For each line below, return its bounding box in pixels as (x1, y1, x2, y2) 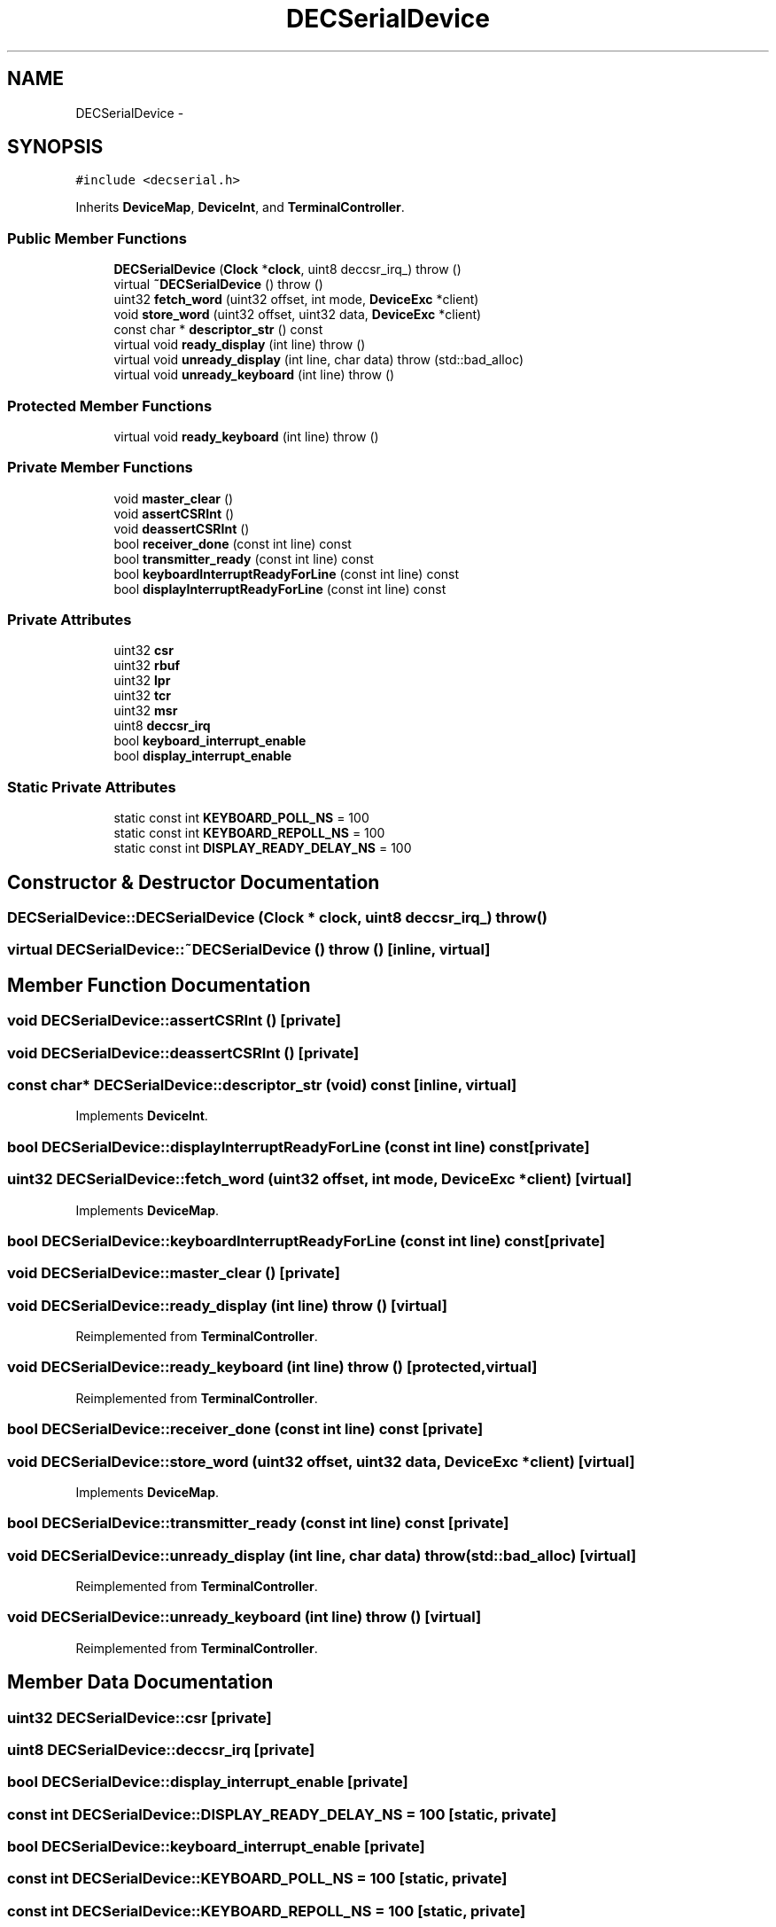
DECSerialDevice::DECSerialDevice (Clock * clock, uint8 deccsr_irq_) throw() (7, 909, 548, 927)
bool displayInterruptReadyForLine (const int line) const (113, 581, 446, 597)
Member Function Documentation (7, 973, 311, 996)
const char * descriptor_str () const (113, 322, 323, 338)
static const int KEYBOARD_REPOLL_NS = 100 (113, 825, 385, 841)
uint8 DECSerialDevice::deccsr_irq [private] (7, 1740, 315, 1759)
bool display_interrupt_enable (113, 748, 292, 764)
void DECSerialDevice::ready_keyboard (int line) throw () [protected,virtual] (7, 1358, 538, 1377)
